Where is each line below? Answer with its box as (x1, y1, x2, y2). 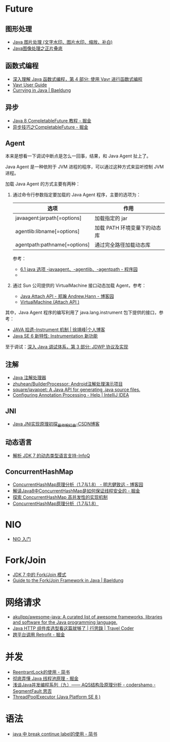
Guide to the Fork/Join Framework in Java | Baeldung (12, 577, 124, 584)
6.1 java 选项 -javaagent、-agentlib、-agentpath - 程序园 (20, 266, 138, 272)
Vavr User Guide (12, 82, 47, 88)
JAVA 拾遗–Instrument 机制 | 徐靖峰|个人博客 (12, 327, 105, 333)
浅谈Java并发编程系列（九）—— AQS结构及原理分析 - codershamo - (12, 682, 156, 688)
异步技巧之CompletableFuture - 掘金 (12, 124, 89, 130)
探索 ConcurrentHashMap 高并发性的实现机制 (12, 494, 108, 500)
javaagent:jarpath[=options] (15, 214, 82, 221)
